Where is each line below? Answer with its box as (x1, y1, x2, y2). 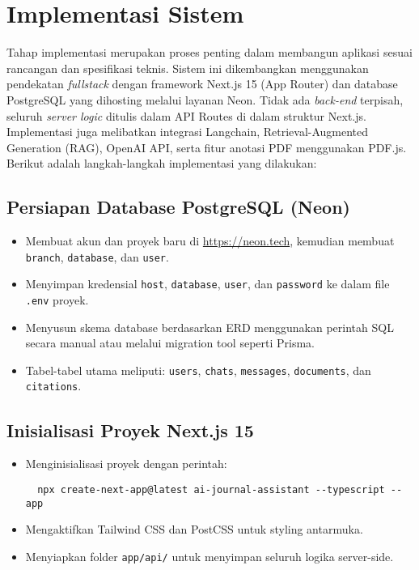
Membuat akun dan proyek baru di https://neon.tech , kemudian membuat (25, 232, 395, 249)
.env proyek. (25, 291, 89, 308)
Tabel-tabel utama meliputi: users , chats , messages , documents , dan (25, 361, 371, 378)
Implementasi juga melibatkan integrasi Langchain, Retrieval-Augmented (6, 123, 369, 140)
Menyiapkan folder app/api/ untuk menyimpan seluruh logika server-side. (25, 547, 394, 564)
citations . (25, 377, 82, 394)
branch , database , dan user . (25, 248, 169, 265)
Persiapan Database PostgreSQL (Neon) (6, 194, 350, 219)
